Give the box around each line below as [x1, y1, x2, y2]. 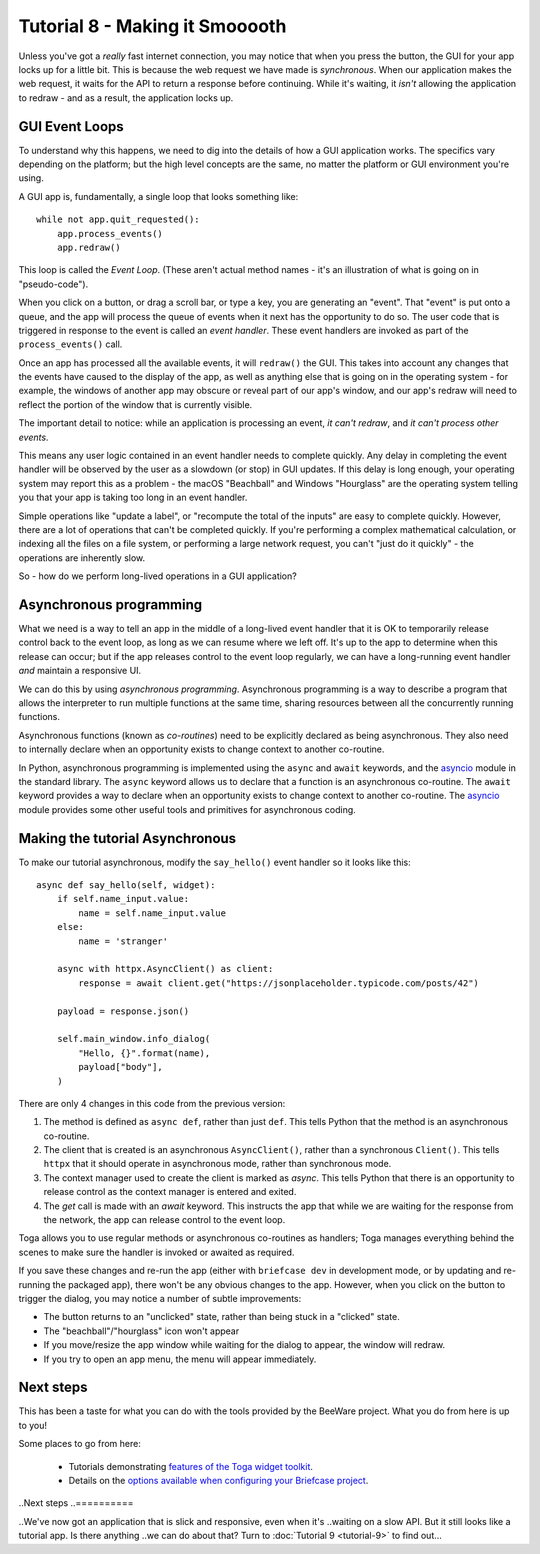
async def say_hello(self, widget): [36, 880, 216, 891]
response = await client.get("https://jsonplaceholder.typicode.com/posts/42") [78, 977, 480, 989]
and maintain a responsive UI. [18, 665, 142, 677]
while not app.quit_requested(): [36, 214, 200, 225]
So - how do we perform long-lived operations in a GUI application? [18, 570, 297, 582]
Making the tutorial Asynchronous [18, 830, 237, 847]
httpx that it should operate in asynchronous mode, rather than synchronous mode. [43, 1158, 392, 1170]
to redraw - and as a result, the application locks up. [18, 91, 234, 104]
